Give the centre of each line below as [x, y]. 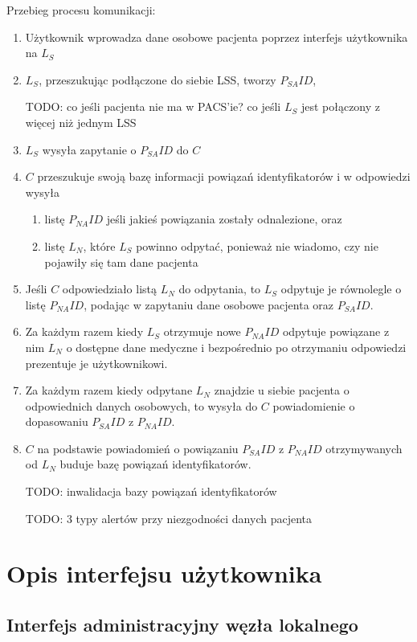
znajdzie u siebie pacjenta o [282, 390]
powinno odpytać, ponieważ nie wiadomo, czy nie [257, 245]
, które [99, 245]
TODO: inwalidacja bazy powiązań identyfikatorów [151, 491]
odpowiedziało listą [110, 289]
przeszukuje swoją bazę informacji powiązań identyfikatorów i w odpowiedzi [224, 176]
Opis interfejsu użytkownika [164, 573]
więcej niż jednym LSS [81, 122]
